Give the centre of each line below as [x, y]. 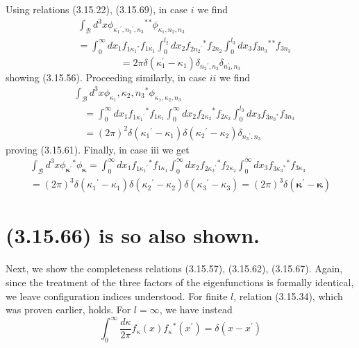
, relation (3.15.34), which [288, 296]
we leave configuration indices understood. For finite [117, 296]
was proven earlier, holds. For [68, 309]
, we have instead [196, 309]
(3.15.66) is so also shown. [133, 235]
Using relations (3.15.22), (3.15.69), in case [97, 9]
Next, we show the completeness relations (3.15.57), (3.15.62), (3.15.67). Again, [174, 268]
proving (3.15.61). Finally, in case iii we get [98, 149]
